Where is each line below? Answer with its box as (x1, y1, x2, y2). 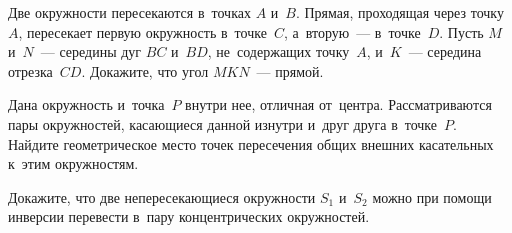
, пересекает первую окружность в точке (18, 21, 267, 42)
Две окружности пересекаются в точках (8, 2, 251, 22)
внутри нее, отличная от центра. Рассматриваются (185, 94, 492, 115)
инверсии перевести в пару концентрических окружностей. (8, 206, 370, 227)
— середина (408, 41, 482, 62)
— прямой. (256, 60, 324, 81)
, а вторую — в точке (283, 21, 421, 42)
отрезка (8, 60, 53, 81)
